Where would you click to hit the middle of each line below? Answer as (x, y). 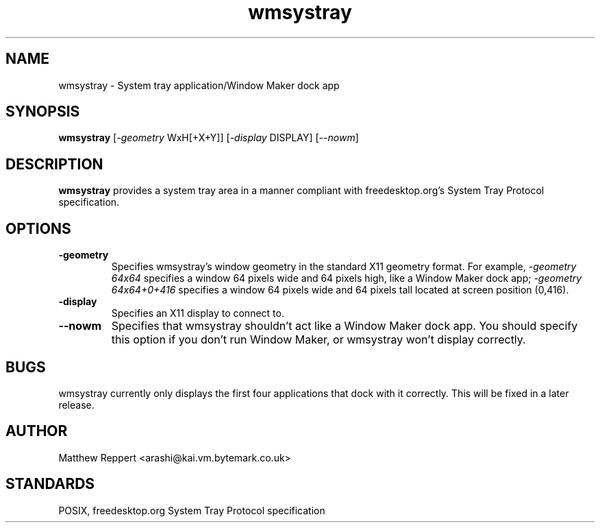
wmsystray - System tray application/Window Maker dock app (199, 85)
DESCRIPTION (54, 164)
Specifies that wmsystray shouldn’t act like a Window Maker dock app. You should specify (345, 326)
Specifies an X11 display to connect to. (198, 313)
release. (76, 405)
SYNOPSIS (43, 112)
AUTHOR (37, 431)
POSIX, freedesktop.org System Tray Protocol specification (192, 510)
